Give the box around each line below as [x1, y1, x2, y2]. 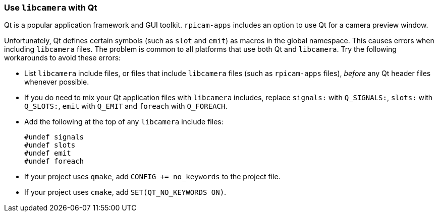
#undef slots [24, 141, 76, 150]
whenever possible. [24, 78, 89, 87]
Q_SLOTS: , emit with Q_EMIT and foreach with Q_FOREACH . [24, 102, 228, 111]
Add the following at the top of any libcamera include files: [24, 117, 224, 126]
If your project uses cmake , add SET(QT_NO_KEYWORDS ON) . [24, 188, 227, 197]
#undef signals [24, 133, 84, 141]
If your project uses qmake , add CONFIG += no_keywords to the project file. [24, 172, 281, 181]
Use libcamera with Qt [4, 3, 97, 13]
